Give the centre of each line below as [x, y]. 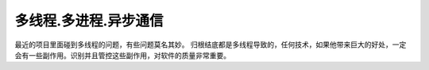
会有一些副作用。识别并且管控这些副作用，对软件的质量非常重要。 [122, 55]
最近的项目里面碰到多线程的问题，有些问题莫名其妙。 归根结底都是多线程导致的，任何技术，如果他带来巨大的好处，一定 [211, 45]
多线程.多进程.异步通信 [89, 21]
